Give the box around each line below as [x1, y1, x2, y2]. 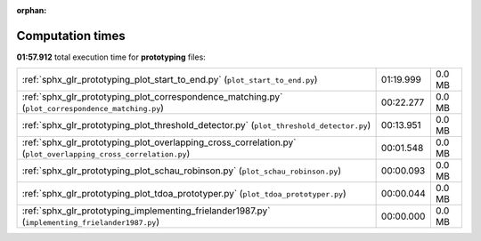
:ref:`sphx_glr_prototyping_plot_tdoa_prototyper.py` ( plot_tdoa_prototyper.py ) [21, 188, 346, 200]
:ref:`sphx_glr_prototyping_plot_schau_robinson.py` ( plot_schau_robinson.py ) [21, 165, 342, 177]
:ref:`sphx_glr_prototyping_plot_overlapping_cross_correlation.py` [21, 136, 297, 149]
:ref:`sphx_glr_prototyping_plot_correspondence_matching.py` [21, 91, 283, 103]
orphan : [16, 5, 47, 15]
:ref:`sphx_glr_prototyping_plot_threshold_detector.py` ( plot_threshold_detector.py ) [21, 119, 371, 132]
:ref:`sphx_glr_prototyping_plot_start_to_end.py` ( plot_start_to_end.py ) [21, 74, 318, 86]
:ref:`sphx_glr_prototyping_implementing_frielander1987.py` [21, 205, 271, 217]
